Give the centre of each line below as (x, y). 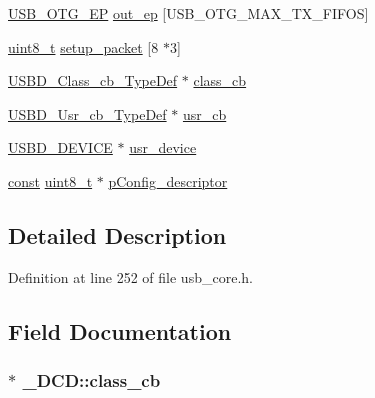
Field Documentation (120, 330)
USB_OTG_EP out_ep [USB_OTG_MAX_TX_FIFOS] (188, 13)
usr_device (163, 147)
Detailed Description (117, 234)
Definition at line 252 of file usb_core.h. (130, 276)
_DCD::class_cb (91, 380)
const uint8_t (50, 180)
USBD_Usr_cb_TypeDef (87, 113)
